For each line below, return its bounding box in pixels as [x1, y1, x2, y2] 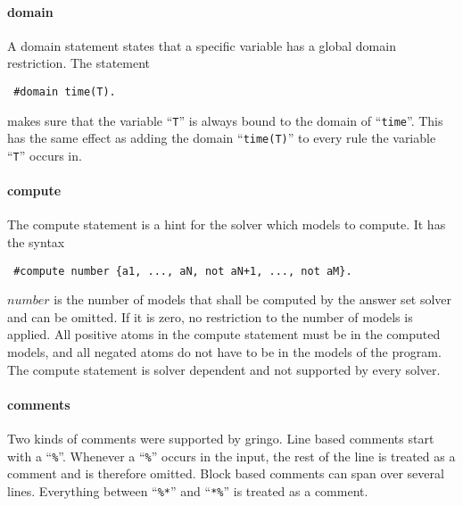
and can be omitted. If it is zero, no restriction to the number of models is [7, 307, 413, 326]
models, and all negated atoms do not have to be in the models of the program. [7, 343, 442, 361]
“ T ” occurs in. [7, 145, 82, 164]
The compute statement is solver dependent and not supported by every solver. [7, 360, 441, 378]
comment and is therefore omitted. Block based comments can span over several [7, 464, 444, 483]
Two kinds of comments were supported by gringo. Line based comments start [7, 429, 434, 448]
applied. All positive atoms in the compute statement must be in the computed [7, 325, 441, 344]
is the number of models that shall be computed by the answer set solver [54, 290, 452, 309]
